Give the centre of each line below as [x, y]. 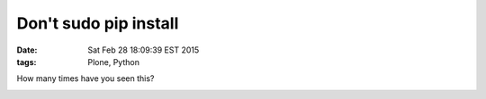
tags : [27, 62]
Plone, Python [113, 62]
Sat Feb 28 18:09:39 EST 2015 [144, 50]
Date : [27, 50]
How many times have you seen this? [85, 78]
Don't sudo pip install [98, 23]
